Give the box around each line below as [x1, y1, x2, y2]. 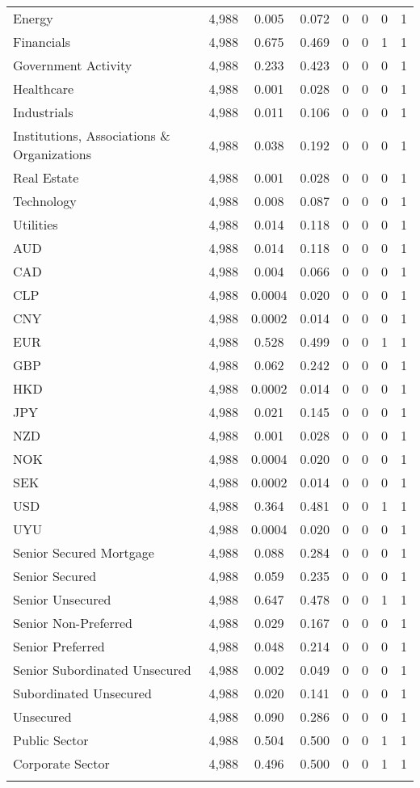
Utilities [13, 215, 58, 234]
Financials [13, 32, 70, 51]
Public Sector [13, 731, 89, 749]
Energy [13, 9, 53, 27]
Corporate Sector [13, 754, 110, 773]
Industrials [13, 103, 73, 121]
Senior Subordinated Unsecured [13, 660, 191, 679]
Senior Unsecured [13, 590, 111, 609]
